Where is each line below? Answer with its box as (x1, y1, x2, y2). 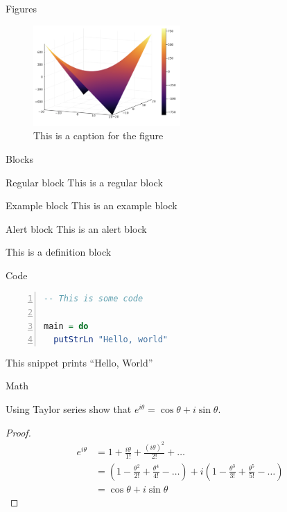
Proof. (6, 425, 31, 439)
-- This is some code (44, 294, 143, 304)
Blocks (6, 151, 33, 166)
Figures (6, 1, 37, 15)
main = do (44, 321, 89, 331)
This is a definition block (6, 245, 112, 259)
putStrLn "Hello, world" (53, 335, 168, 345)
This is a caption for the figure (33, 128, 164, 143)
